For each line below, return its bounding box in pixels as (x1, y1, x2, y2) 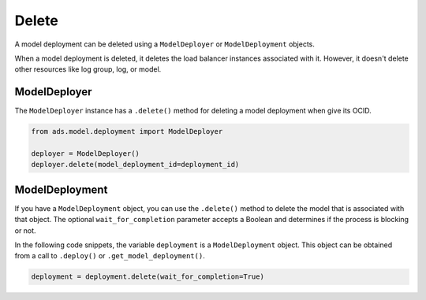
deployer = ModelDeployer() (31, 150, 140, 157)
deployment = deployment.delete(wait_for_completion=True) (31, 272, 264, 281)
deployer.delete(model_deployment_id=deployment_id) (31, 160, 240, 169)
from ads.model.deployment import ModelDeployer (31, 127, 223, 136)
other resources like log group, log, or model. (14, 65, 162, 74)
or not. (14, 225, 36, 235)
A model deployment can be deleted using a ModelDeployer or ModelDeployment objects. (14, 39, 316, 49)
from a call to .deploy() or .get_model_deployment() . (14, 251, 205, 261)
